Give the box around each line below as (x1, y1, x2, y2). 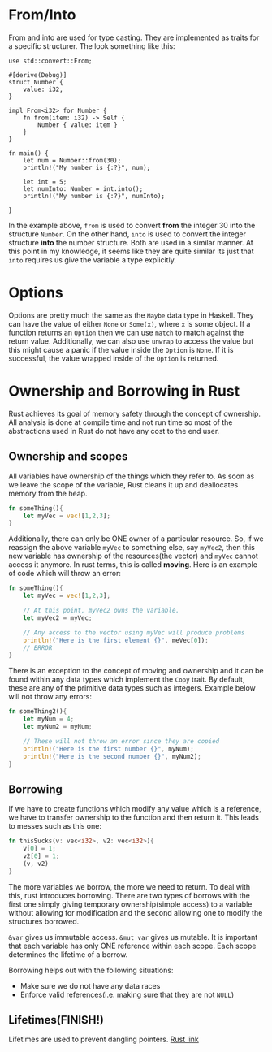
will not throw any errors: (8, 692, 92, 702)
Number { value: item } (37, 120, 118, 129)
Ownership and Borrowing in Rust (8, 382, 240, 400)
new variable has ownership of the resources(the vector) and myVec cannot (8, 551, 258, 561)
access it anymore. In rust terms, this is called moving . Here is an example (8, 560, 258, 569)
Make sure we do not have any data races (19, 981, 161, 990)
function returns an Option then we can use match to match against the (8, 327, 244, 337)
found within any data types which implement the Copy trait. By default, (8, 674, 245, 684)
